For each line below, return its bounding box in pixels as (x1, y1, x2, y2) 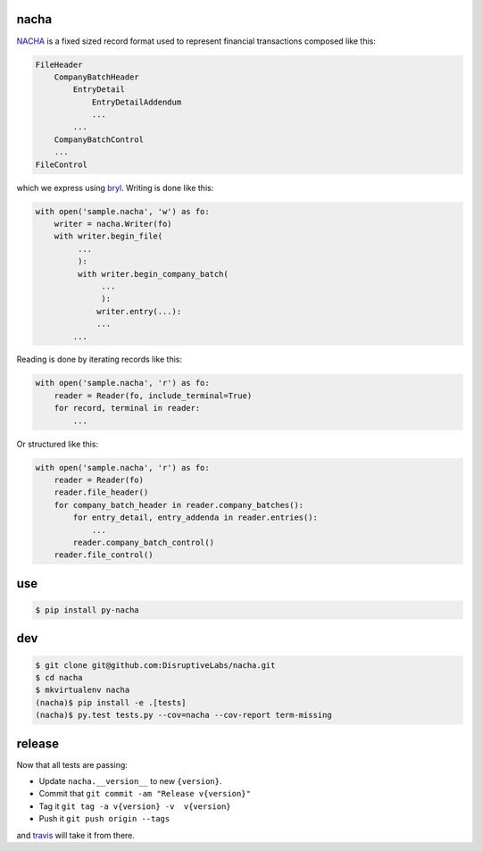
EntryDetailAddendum (91, 96, 182, 107)
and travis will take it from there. (16, 830, 136, 840)
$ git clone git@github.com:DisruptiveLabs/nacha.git (35, 660, 276, 670)
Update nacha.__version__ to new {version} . (38, 775, 222, 786)
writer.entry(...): (96, 306, 182, 316)
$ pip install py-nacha (35, 605, 140, 615)
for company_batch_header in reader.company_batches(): (54, 500, 304, 510)
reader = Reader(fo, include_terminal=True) (54, 390, 253, 401)
